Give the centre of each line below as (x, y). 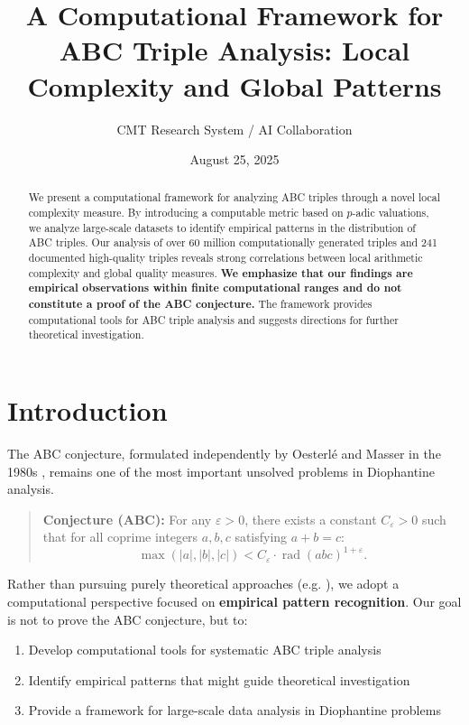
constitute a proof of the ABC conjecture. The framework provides (200, 304)
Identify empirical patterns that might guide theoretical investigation (219, 679)
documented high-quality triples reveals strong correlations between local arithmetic (225, 258)
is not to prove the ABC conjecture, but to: (128, 619)
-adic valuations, (391, 213)
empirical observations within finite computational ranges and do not (215, 288)
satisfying (261, 537)
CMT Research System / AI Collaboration (234, 129)
